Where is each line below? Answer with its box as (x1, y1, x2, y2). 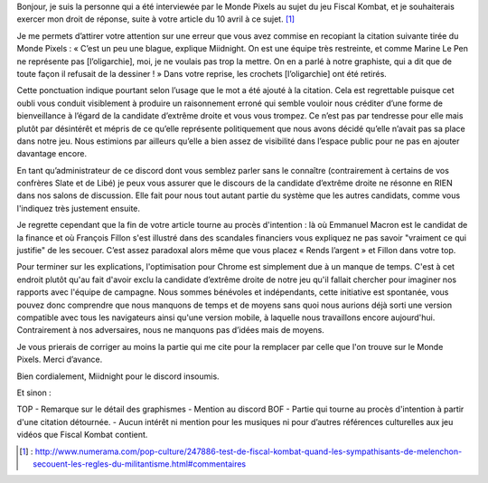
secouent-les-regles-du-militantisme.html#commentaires (33, 458, 247, 469)
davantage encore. (16, 148, 88, 159)
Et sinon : (16, 387, 52, 398)
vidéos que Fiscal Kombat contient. (16, 430, 148, 440)
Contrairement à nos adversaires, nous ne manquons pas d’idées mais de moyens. (16, 325, 324, 336)
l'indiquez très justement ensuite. (16, 203, 140, 213)
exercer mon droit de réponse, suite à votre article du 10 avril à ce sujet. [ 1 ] (16, 14, 296, 24)
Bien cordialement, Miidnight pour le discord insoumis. (16, 371, 221, 382)
